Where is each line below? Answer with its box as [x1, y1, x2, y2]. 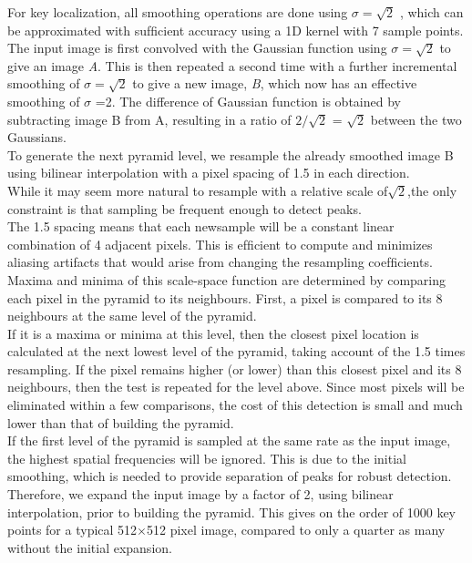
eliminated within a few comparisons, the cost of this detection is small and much [7, 395, 463, 415]
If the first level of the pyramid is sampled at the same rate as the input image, [7, 431, 451, 450]
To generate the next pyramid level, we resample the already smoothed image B [7, 145, 454, 164]
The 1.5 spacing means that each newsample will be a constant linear [7, 217, 395, 236]
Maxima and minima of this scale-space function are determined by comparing [7, 270, 446, 289]
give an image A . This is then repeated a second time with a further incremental [7, 56, 457, 75]
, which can [399, 3, 464, 21]
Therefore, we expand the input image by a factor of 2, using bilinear [7, 485, 394, 504]
